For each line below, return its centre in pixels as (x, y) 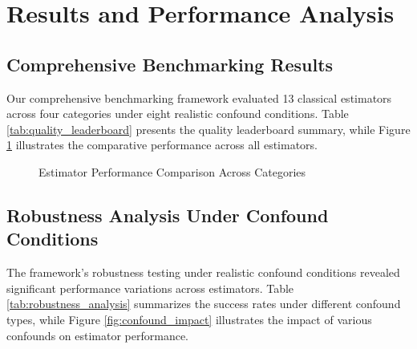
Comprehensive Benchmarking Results (170, 64)
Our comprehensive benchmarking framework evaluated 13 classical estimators (199, 97)
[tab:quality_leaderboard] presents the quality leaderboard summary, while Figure (208, 129)
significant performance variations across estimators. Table (150, 288)
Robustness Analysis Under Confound (168, 215)
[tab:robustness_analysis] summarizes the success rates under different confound (204, 304)
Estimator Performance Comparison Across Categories (172, 171)
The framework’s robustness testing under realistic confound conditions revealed (203, 272)
